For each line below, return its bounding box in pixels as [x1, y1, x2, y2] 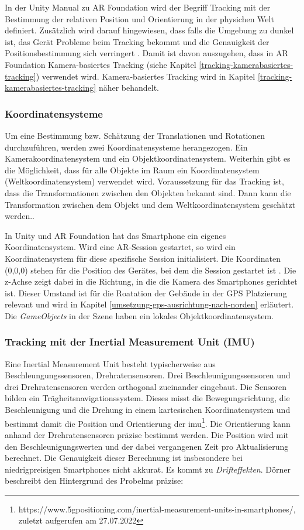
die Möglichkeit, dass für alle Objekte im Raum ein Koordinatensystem [5, 163, 260, 176]
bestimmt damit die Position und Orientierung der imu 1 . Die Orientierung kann [5, 415, 291, 429]
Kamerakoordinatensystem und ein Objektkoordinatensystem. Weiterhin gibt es [5, 152, 291, 165]
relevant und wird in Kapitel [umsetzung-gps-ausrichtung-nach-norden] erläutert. [5, 298, 294, 310]
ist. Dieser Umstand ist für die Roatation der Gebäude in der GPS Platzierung [5, 286, 287, 299]
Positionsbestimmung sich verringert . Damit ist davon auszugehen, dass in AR [5, 47, 288, 59]
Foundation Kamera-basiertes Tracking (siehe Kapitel [5, 58, 196, 70]
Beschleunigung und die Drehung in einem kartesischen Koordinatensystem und [5, 404, 291, 416]
